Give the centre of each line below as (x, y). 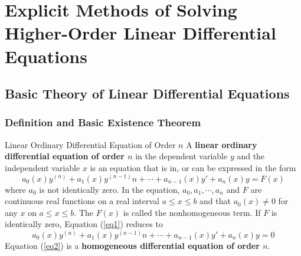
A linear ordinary (222, 144)
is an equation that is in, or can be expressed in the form (193, 167)
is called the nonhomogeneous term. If (192, 212)
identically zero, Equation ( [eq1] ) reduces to (84, 224)
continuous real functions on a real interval (82, 201)
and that (215, 201)
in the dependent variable (181, 156)
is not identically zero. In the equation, (109, 189)
